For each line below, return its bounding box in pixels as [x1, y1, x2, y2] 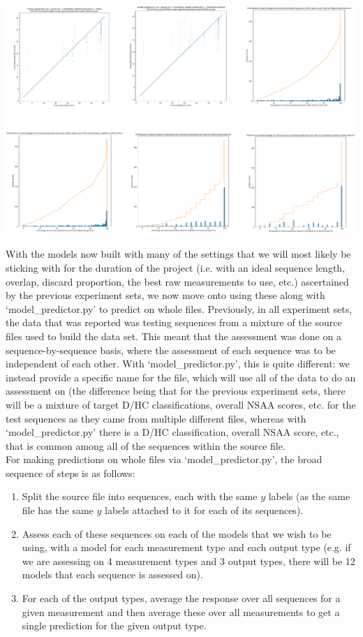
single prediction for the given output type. [22, 618, 207, 633]
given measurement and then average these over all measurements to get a [22, 604, 340, 619]
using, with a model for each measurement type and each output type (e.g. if [22, 540, 351, 555]
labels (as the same [268, 489, 350, 504]
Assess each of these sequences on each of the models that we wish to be [22, 526, 332, 541]
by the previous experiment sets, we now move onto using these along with [6, 288, 325, 302]
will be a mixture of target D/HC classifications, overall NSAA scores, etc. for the [6, 397, 356, 411]
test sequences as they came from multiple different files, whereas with [6, 411, 306, 425]
